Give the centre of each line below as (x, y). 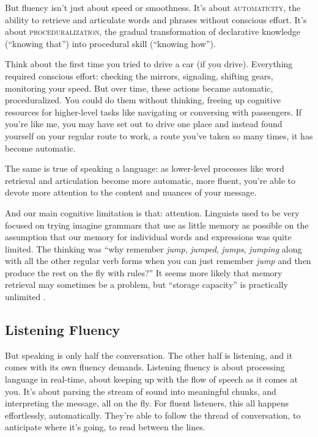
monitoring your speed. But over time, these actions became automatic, (139, 88)
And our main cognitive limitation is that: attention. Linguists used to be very (152, 212)
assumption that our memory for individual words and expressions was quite (148, 237)
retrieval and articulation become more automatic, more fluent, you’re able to (150, 180)
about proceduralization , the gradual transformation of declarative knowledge (153, 31)
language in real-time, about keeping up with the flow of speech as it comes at (151, 379)
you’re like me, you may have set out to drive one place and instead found (144, 124)
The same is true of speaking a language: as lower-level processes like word (145, 168)
